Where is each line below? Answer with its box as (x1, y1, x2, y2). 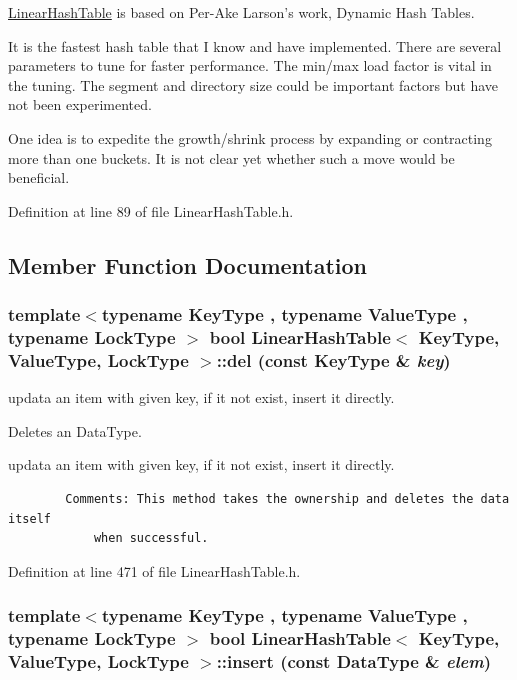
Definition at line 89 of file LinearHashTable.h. (8, 200, 294, 221)
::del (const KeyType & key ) (216, 347, 451, 372)
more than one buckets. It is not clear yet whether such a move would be (8, 147, 455, 168)
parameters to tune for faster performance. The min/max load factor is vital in (8, 55, 492, 76)
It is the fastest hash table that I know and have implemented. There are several (8, 35, 502, 56)
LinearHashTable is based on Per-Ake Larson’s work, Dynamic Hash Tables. (8, 2, 475, 22)
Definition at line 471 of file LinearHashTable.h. (8, 560, 301, 581)
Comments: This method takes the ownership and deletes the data (65, 491, 510, 506)
